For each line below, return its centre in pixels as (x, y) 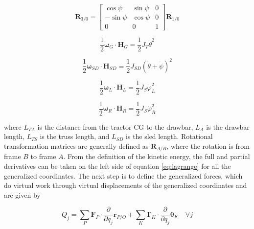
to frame (43, 156)
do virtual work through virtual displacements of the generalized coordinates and (126, 185)
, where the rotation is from (208, 146)
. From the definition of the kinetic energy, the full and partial (157, 156)
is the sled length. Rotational (169, 136)
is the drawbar (228, 126)
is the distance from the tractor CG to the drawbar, (115, 126)
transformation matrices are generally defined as (76, 146)
